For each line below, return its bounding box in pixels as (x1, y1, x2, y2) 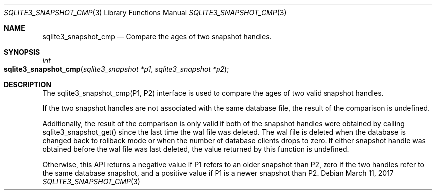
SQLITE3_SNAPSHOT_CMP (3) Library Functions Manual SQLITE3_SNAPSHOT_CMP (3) (4, 8, 287, 17)
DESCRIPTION (4, 80, 52, 89)
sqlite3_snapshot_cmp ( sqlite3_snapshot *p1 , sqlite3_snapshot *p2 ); (4, 65, 229, 73)
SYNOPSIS (4, 48, 40, 56)
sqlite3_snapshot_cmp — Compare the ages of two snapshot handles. (42, 32, 272, 41)
